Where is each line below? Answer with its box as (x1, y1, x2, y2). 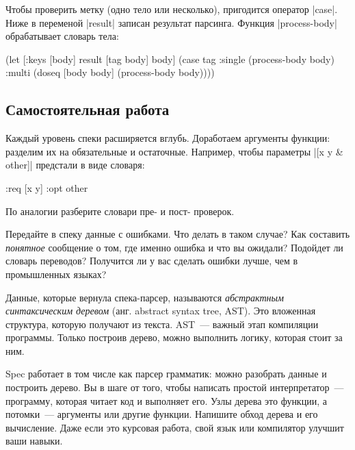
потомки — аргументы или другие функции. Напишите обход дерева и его (5, 407, 318, 421)
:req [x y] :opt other (5, 180, 88, 195)
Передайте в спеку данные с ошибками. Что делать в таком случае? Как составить (5, 227, 350, 241)
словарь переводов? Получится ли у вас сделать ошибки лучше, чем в (5, 253, 298, 268)
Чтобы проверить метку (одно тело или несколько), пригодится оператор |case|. (5, 2, 338, 16)
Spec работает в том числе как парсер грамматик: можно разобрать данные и (5, 366, 327, 381)
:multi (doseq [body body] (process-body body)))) (5, 65, 215, 79)
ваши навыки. (5, 434, 63, 448)
